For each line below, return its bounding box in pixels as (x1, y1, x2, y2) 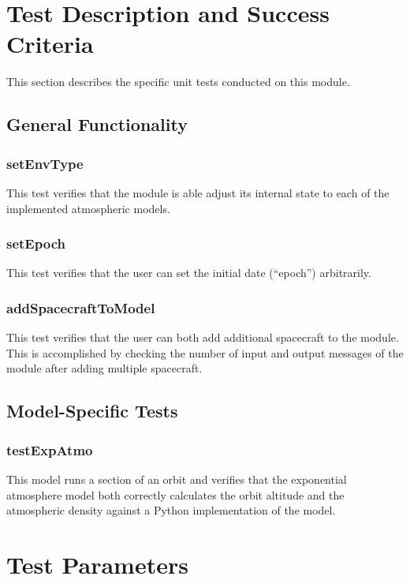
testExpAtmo (6, 440, 93, 459)
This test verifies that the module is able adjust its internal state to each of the (6, 184, 389, 200)
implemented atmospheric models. (6, 200, 170, 216)
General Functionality (6, 112, 188, 137)
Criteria (6, 28, 94, 60)
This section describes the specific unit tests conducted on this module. (6, 73, 350, 90)
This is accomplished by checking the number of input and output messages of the (6, 344, 404, 361)
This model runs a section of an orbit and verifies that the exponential (6, 470, 347, 487)
